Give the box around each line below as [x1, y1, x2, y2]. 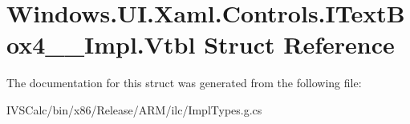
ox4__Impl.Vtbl [6, 28, 196, 61]
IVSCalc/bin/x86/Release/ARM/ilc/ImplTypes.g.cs [6, 101, 262, 118]
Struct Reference [204, 28, 395, 61]
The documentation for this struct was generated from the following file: [6, 74, 362, 91]
